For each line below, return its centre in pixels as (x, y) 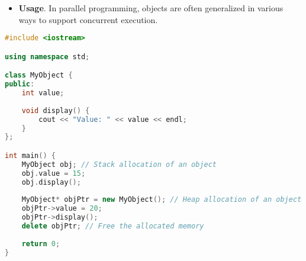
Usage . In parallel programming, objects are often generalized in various (151, 8)
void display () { (56, 110)
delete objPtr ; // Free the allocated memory (113, 226)
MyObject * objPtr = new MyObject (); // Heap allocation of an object (162, 200)
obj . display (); (51, 182)
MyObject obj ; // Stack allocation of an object (119, 164)
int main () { (30, 155)
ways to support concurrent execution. (88, 19)
